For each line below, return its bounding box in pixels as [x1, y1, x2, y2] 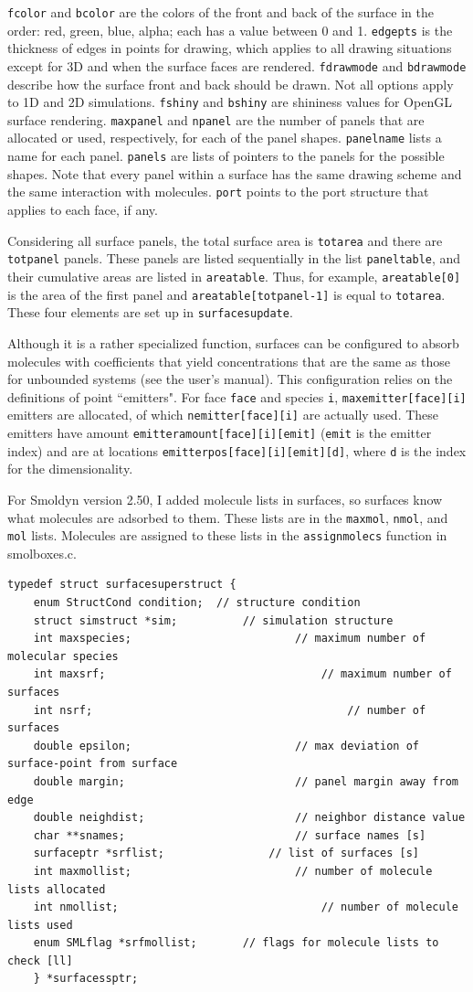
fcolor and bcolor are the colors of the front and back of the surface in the [7, 3, 434, 21]
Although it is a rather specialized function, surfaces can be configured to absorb [7, 333, 459, 352]
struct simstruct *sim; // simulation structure [33, 613, 394, 627]
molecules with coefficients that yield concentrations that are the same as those [7, 351, 451, 370]
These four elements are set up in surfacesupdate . [7, 303, 293, 322]
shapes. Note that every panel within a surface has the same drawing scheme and [7, 164, 462, 183]
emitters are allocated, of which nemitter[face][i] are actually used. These [7, 405, 439, 424]
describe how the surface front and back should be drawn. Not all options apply [7, 74, 454, 93]
